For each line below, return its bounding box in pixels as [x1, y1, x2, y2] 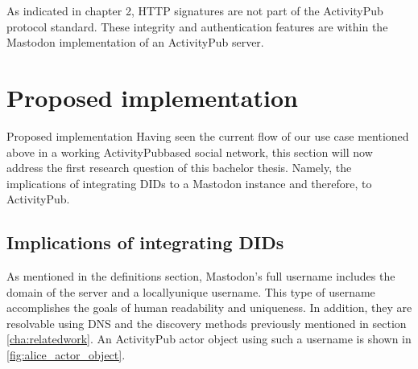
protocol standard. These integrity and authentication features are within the [6, 18, 388, 35]
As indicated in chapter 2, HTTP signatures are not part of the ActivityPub [6, 2, 383, 18]
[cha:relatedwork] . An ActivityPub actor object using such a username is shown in [6, 330, 412, 347]
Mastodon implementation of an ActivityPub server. [6, 34, 264, 51]
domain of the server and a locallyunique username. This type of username [6, 283, 375, 300]
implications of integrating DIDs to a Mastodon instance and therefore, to [6, 174, 372, 191]
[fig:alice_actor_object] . [6, 346, 126, 363]
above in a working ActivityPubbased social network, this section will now [6, 143, 373, 160]
